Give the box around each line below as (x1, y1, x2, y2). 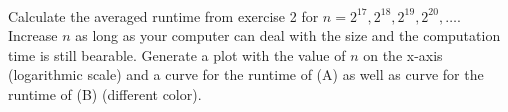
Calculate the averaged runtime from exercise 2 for (8, 5, 319, 26)
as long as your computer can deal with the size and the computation (75, 25, 501, 46)
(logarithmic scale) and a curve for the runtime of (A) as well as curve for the (8, 64, 484, 85)
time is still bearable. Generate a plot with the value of (8, 44, 346, 65)
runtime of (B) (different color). (8, 83, 202, 104)
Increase (8, 25, 58, 46)
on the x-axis (363, 44, 443, 65)
